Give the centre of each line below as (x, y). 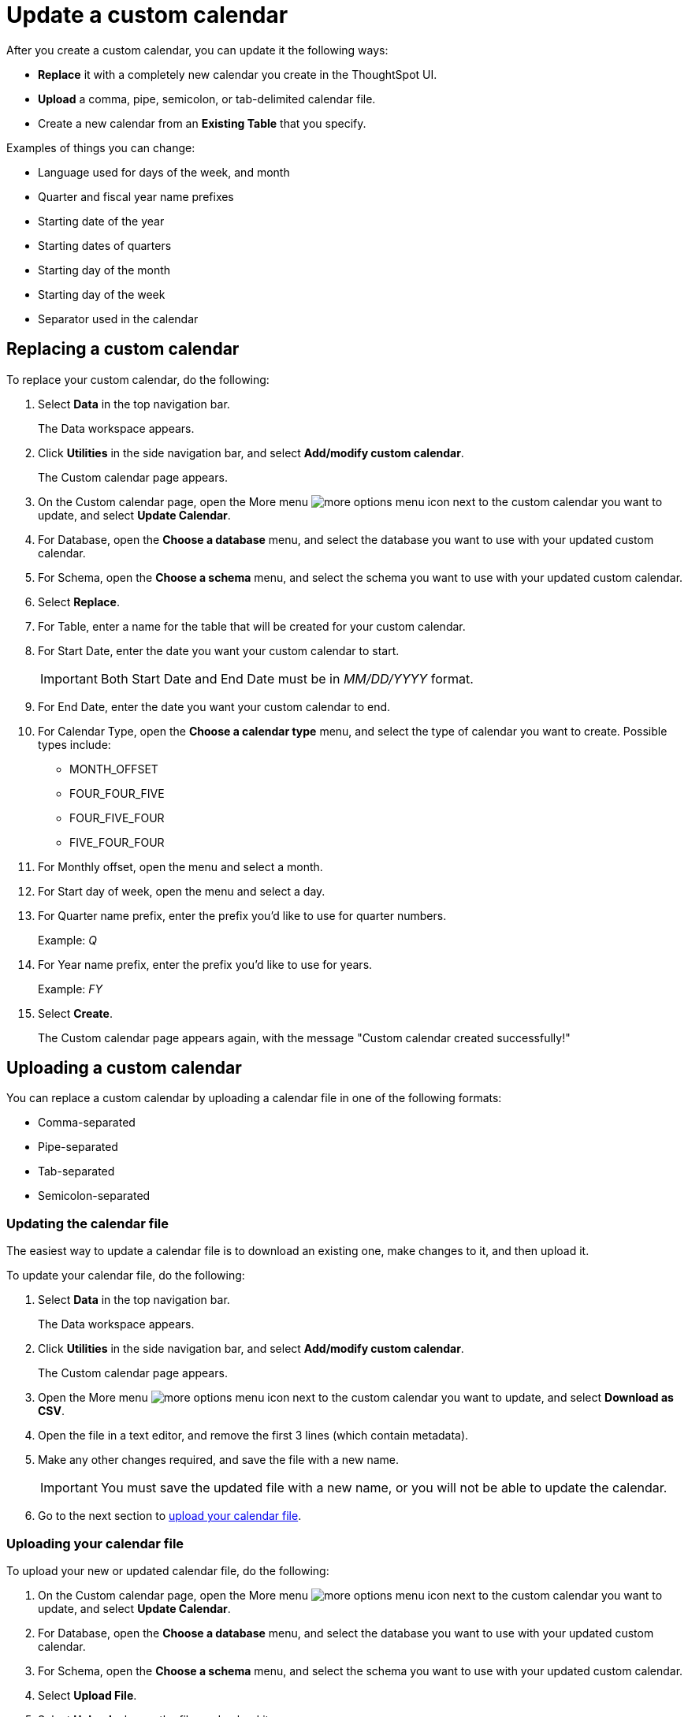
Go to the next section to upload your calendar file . (170, 1516)
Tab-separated (76, 1171)
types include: (74, 744)
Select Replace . (79, 602)
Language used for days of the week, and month (164, 172)
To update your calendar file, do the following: (126, 1276)
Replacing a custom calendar (123, 349)
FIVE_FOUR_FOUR (117, 842)
